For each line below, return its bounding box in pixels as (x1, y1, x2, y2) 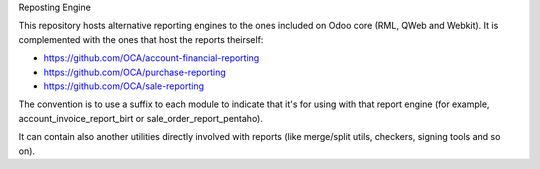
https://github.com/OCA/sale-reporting (43, 80, 205, 92)
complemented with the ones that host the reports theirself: (18, 33, 264, 45)
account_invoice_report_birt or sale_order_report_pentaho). (18, 112, 264, 124)
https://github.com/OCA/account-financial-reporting (43, 52, 260, 64)
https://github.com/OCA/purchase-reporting (43, 66, 227, 78)
